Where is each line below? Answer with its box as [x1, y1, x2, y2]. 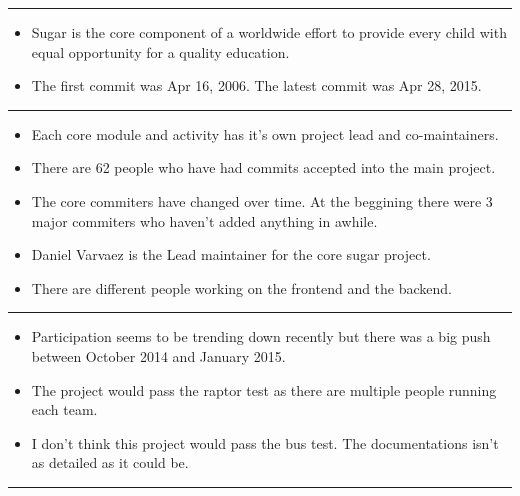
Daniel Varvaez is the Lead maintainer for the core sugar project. [31, 244, 431, 265]
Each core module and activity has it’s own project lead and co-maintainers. [31, 123, 499, 144]
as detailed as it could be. [31, 452, 189, 473]
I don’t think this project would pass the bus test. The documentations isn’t [31, 432, 499, 453]
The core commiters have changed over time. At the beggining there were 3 [31, 190, 493, 211]
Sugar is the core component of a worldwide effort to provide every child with [31, 22, 507, 42]
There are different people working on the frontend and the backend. [31, 277, 453, 298]
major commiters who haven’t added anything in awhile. [31, 210, 378, 231]
